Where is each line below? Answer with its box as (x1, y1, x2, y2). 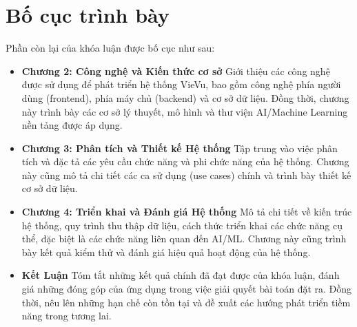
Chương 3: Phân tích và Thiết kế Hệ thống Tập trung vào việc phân (21, 140, 338, 155)
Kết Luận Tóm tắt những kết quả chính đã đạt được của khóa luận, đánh (21, 268, 340, 282)
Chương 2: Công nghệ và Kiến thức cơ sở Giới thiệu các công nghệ (21, 63, 330, 78)
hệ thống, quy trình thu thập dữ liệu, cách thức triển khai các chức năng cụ (21, 218, 343, 232)
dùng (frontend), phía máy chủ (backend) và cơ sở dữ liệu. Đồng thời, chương (21, 90, 349, 105)
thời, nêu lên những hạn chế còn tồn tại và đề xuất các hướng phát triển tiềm (21, 295, 351, 309)
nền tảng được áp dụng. (21, 118, 123, 132)
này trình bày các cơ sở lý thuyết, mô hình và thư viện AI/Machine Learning (21, 104, 348, 118)
